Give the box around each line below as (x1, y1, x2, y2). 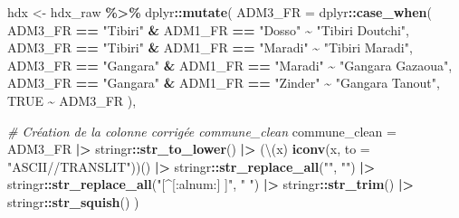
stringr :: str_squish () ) (7, 192, 139, 211)
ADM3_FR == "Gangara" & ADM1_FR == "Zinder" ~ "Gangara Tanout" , (7, 73, 440, 92)
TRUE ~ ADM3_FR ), (7, 90, 137, 109)
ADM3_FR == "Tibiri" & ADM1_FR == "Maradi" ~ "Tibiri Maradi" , (7, 38, 413, 57)
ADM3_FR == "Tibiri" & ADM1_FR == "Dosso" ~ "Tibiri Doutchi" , (7, 20, 410, 39)
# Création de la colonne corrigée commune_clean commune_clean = (7, 121, 397, 140)
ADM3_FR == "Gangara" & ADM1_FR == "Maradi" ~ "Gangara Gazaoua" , (7, 55, 453, 74)
